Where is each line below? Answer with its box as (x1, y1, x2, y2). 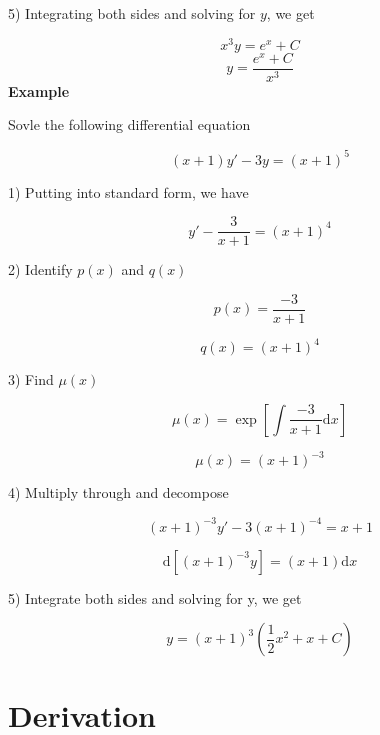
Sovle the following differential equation (8, 114, 251, 135)
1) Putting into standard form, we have (8, 181, 249, 202)
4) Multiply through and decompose (8, 482, 229, 503)
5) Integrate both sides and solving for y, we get (8, 587, 302, 608)
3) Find (8, 369, 54, 390)
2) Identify (8, 259, 73, 280)
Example (8, 80, 70, 101)
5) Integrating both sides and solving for (8, 3, 256, 23)
